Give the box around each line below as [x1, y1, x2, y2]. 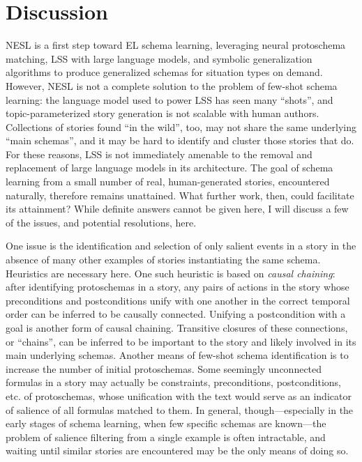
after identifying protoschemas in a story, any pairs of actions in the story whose [6, 279, 349, 294]
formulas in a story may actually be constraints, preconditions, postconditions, [6, 375, 342, 390]
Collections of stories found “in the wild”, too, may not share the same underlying [6, 119, 356, 134]
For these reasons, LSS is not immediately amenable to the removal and [6, 146, 312, 161]
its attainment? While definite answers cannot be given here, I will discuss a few [6, 201, 349, 216]
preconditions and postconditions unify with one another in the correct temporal [6, 293, 350, 307]
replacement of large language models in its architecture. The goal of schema [6, 160, 333, 175]
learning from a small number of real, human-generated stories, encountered [6, 174, 330, 189]
